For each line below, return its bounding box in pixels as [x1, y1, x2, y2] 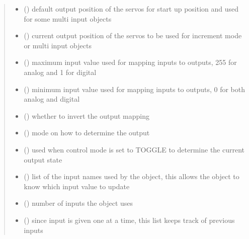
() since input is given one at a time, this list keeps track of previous [24, 214, 235, 225]
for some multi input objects [24, 13, 112, 24]
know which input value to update [24, 181, 130, 191]
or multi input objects [24, 40, 92, 50]
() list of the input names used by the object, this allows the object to [24, 171, 239, 182]
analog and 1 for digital [24, 66, 97, 77]
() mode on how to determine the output [24, 127, 150, 138]
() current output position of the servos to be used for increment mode [24, 30, 242, 41]
